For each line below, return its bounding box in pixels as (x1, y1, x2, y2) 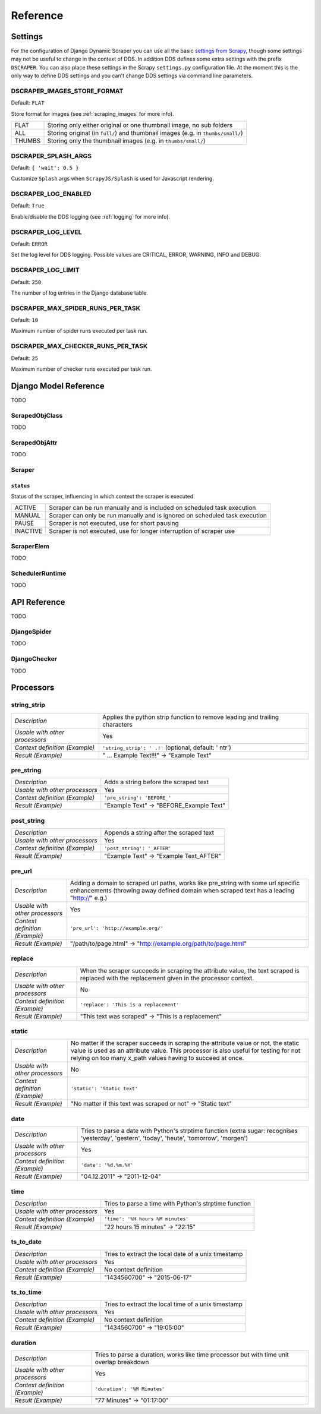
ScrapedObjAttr (11, 438, 58, 447)
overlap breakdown (95, 1358, 149, 1366)
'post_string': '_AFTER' (104, 845, 172, 851)
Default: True (11, 202, 45, 209)
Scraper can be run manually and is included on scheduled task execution (49, 504, 256, 512)
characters (102, 720, 133, 728)
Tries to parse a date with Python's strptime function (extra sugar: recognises (80, 1126, 298, 1135)
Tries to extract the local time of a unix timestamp (104, 1300, 243, 1308)
